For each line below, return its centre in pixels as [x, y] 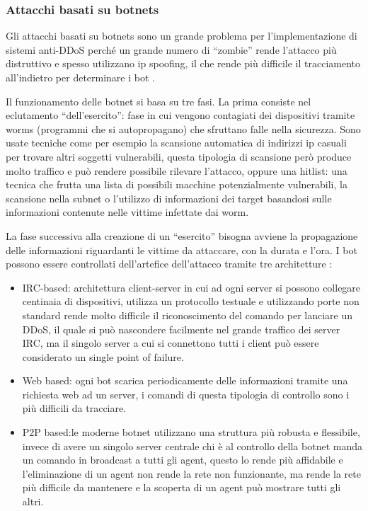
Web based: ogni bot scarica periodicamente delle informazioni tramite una [185, 380]
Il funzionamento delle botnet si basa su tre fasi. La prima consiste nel [159, 101]
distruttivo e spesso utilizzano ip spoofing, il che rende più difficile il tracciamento [183, 63]
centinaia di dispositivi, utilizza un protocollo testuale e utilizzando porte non [191, 301]
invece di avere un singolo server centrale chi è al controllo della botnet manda [192, 446]
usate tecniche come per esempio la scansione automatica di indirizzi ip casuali [176, 143]
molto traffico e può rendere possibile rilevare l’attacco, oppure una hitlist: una [177, 170]
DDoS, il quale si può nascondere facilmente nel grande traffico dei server [181, 329]
